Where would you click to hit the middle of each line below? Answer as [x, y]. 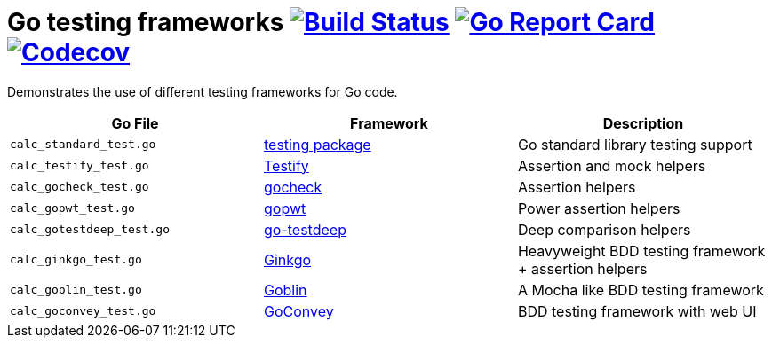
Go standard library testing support [635, 144]
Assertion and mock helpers [612, 165]
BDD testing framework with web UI [637, 311]
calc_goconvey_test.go [83, 311]
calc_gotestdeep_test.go [90, 230]
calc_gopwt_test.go [72, 208]
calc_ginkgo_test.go [76, 260]
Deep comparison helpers [604, 229]
